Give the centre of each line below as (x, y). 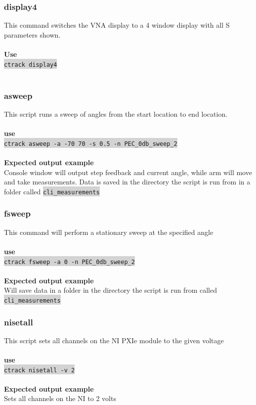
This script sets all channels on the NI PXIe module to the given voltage (114, 340)
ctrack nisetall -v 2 (40, 370)
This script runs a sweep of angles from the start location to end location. (116, 114)
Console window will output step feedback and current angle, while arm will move (128, 172)
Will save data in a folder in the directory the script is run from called (110, 290)
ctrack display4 (31, 65)
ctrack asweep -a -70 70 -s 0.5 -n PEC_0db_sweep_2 (91, 144)
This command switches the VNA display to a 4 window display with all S (117, 25)
